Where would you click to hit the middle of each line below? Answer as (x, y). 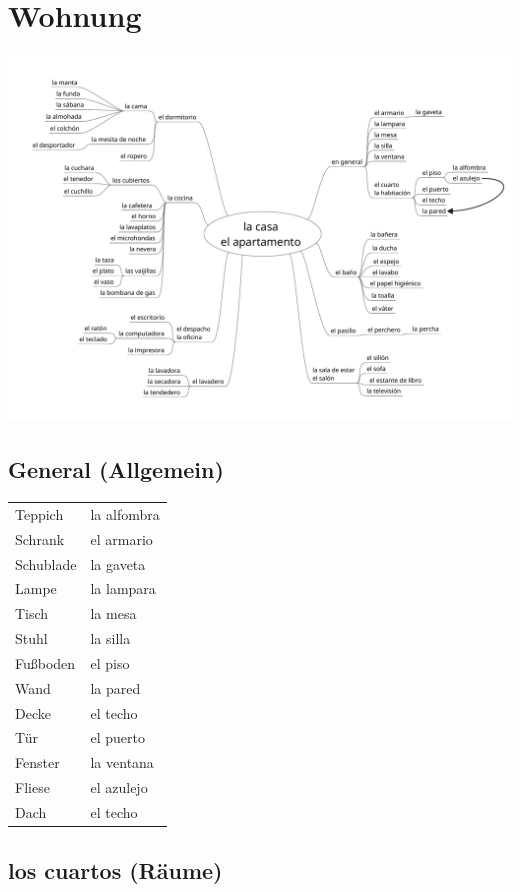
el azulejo (119, 787)
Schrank (40, 538)
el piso (110, 662)
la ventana (122, 762)
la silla (110, 638)
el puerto (117, 737)
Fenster (37, 762)
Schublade (46, 563)
